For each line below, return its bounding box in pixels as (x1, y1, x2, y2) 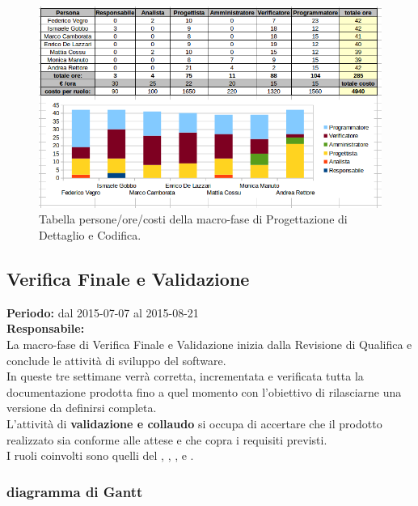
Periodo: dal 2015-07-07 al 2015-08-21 (6, 304, 199, 321)
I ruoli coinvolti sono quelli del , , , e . (6, 447, 194, 464)
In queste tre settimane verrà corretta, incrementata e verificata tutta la (6, 368, 364, 385)
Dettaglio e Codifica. (39, 226, 141, 243)
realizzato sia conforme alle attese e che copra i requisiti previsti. (6, 431, 327, 448)
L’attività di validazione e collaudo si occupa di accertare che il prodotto (6, 415, 382, 432)
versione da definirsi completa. (6, 399, 157, 416)
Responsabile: (6, 320, 85, 337)
